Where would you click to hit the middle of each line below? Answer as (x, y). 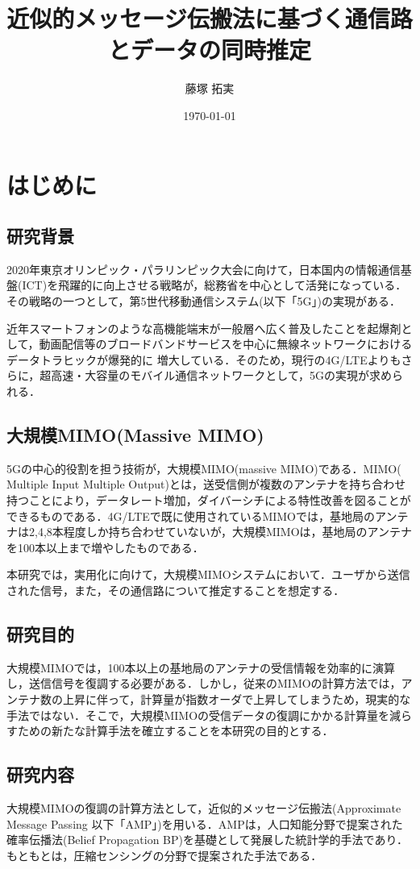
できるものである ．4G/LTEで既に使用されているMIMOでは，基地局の (191, 516)
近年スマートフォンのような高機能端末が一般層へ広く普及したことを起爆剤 (204, 328)
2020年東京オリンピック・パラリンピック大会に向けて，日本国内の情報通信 (204, 269)
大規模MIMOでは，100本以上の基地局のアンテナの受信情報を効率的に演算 (201, 667)
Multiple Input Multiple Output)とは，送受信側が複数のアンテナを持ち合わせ (206, 484)
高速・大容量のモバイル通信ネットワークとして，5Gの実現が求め (221, 375)
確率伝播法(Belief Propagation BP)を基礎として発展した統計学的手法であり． (207, 840)
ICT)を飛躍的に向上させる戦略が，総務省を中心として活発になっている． (214, 285)
